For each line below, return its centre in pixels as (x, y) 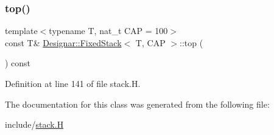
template (21, 31)
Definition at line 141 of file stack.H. (73, 83)
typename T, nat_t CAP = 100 (108, 31)
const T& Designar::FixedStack (63, 42)
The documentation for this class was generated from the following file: (137, 104)
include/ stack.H (34, 124)
